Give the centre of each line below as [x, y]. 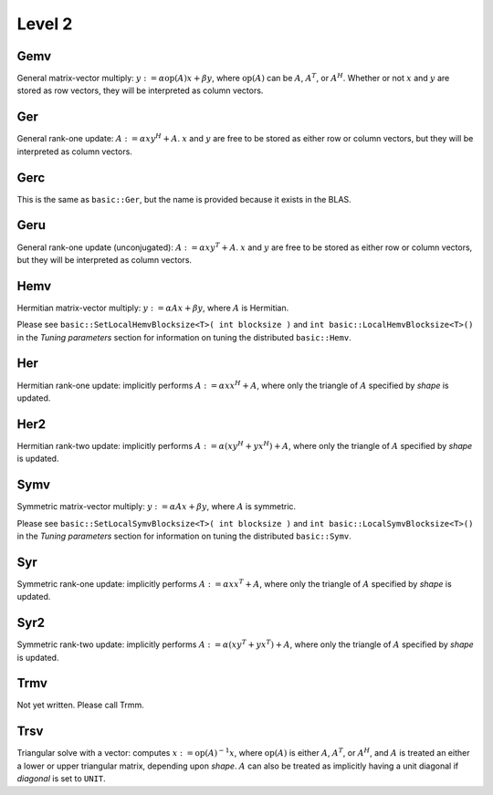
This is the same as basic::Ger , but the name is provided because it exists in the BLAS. [184, 199]
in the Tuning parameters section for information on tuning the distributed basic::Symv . [184, 536]
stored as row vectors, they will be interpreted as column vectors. [140, 90]
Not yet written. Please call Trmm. [81, 705]
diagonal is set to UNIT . [62, 779]
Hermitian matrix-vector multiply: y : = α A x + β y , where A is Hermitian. [153, 308]
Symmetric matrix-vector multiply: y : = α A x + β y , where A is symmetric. [157, 507]
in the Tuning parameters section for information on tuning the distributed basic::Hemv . [184, 337]
